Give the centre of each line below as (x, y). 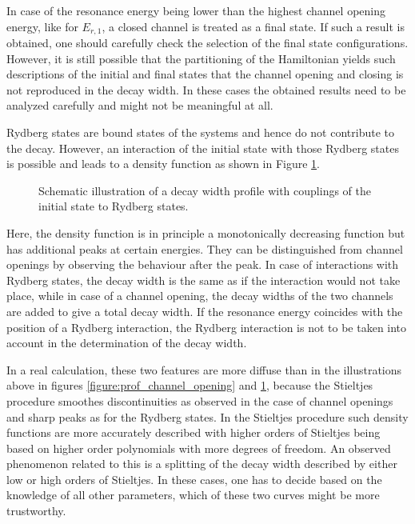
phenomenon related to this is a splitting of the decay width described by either (202, 464)
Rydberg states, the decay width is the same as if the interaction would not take (204, 280)
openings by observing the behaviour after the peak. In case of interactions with (203, 264)
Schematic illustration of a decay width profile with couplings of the (205, 190)
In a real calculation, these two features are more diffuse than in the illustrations (204, 369)
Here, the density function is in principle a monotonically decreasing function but (206, 232)
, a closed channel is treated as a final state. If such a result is (253, 26)
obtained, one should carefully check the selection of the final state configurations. (207, 43)
